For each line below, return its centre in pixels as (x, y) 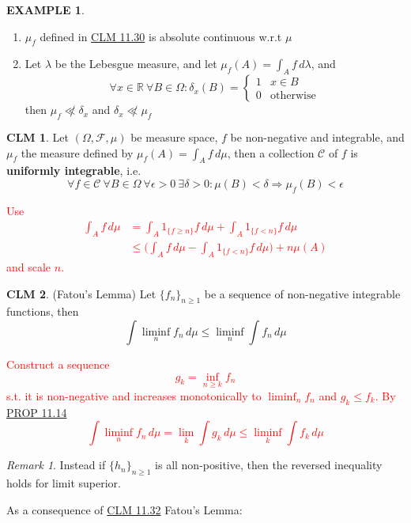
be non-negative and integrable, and (317, 136)
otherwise (293, 96)
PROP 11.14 (37, 412)
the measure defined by (77, 152)
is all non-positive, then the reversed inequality (269, 465)
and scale (29, 267)
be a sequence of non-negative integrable (302, 293)
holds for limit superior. (64, 483)
